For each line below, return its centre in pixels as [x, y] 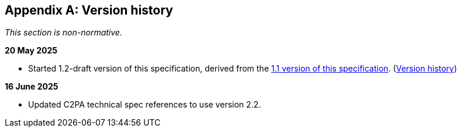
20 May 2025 [31, 51]
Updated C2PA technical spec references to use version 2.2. [145, 105]
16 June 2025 [32, 87]
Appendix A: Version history [89, 10]
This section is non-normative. [63, 33]
